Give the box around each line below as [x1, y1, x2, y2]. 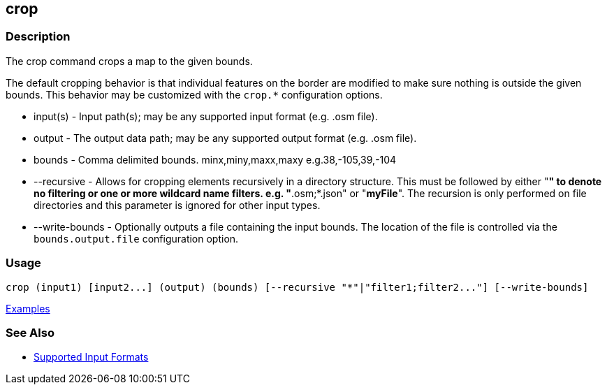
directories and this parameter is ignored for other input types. [34, 198, 321, 211]
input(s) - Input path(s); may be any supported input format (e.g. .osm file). [34, 110, 378, 122]
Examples [6, 302, 50, 315]
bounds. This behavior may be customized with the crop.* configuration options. [6, 88, 383, 101]
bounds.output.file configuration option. [34, 232, 239, 245]
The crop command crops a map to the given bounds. [6, 55, 253, 67]
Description [6, 29, 71, 44]
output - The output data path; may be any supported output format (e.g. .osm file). [34, 131, 417, 144]
